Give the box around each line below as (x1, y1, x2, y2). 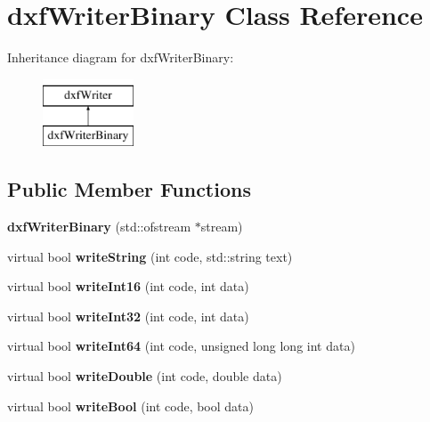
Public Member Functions (7, 175, 251, 203)
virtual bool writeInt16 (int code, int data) (7, 277, 249, 296)
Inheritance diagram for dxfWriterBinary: (7, 48, 234, 67)
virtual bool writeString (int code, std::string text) (7, 247, 293, 265)
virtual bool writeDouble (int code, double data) (7, 367, 282, 385)
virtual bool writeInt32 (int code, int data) (7, 306, 249, 325)
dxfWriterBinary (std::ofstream (7, 217, 191, 236)
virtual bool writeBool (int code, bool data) (7, 396, 254, 415)
